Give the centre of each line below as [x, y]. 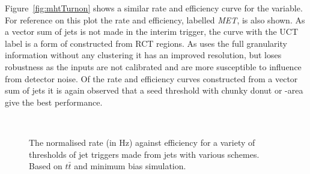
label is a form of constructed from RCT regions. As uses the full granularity [146, 43]
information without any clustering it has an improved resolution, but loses [143, 55]
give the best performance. [54, 102]
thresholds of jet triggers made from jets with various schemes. [144, 154]
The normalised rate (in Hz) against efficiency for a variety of [142, 142]
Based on [46, 166]
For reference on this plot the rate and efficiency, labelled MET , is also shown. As [155, 19]
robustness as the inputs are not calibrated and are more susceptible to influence [153, 66]
